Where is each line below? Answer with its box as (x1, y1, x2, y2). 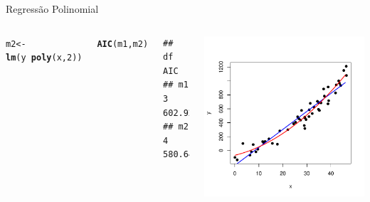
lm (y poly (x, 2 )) (6, 53, 83, 63)
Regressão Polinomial (6, 1, 99, 16)
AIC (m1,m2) (97, 38, 149, 49)
